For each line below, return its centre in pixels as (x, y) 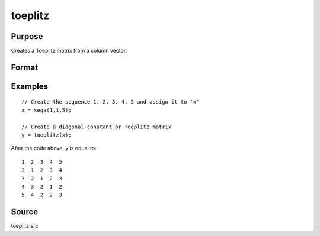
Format (25, 67)
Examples (30, 86)
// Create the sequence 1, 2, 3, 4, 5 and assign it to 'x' (111, 102)
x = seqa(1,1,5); (47, 110)
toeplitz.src (25, 226)
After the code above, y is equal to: (54, 148)
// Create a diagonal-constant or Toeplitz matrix (97, 127)
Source (25, 212)
